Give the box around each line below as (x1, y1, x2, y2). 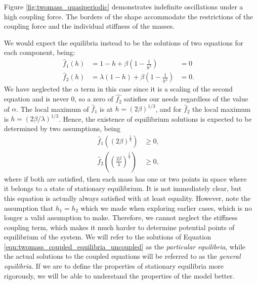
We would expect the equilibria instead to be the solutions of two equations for (4, 37, 244, 47)
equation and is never (4, 94, 69, 104)
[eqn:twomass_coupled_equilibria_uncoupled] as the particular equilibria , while (4, 241, 246, 251)
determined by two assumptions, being (4, 123, 121, 134)
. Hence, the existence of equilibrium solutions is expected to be (58, 113, 252, 124)
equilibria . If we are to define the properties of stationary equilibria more (4, 261, 224, 271)
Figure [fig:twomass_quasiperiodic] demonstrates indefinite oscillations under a (4, 1, 243, 11)
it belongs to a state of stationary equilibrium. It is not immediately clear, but (4, 183, 242, 193)
